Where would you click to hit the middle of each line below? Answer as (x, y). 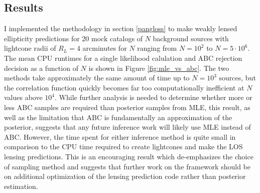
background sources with (191, 38)
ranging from (157, 48)
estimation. (21, 186)
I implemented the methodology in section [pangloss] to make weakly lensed (121, 28)
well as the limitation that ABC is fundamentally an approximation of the (118, 117)
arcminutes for (105, 48)
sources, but (237, 78)
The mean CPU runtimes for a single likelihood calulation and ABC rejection (123, 58)
